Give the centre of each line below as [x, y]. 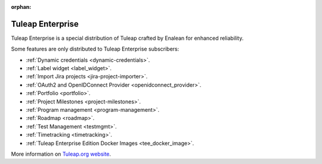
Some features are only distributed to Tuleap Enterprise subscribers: [95, 49]
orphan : [21, 7]
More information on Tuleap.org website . [61, 154]
